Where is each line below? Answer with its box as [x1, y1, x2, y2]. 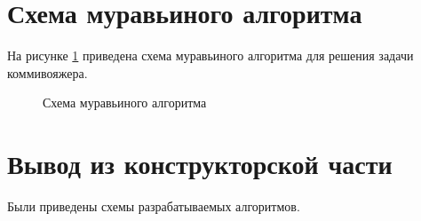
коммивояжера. [7, 63, 88, 82]
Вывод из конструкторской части [7, 146, 393, 182]
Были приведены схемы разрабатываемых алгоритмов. [7, 197, 300, 216]
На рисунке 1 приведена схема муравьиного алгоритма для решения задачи [7, 46, 414, 65]
